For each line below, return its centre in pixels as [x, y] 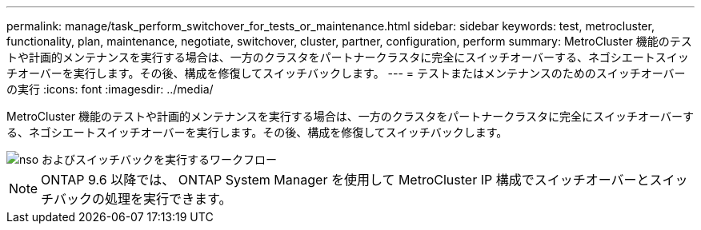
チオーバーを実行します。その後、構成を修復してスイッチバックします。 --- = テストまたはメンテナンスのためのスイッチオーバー [346, 73]
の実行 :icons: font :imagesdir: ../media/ [110, 89]
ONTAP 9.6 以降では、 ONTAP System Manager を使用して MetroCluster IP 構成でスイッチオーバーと [345, 180]
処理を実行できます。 [168, 199]
